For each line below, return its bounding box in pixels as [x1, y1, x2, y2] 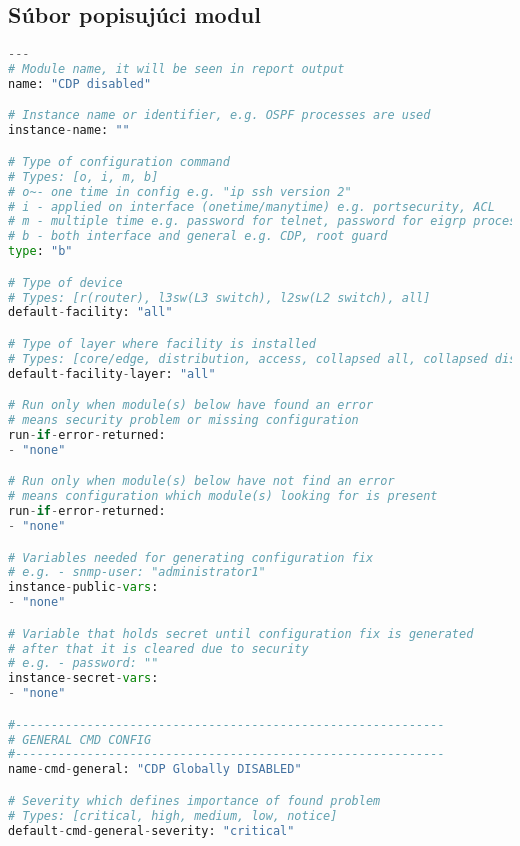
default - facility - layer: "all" [8, 366, 216, 381]
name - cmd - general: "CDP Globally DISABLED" [8, 762, 302, 777]
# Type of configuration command [8, 154, 230, 169]
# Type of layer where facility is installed [8, 336, 316, 351]
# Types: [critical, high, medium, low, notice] [8, 808, 338, 823]
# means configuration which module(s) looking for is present [8, 489, 438, 504]
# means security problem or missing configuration [8, 413, 359, 428]
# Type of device [8, 275, 123, 290]
